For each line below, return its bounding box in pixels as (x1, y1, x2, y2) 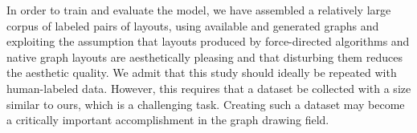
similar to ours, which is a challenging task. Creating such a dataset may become (6, 95, 405, 112)
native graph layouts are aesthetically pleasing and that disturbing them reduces (6, 48, 403, 65)
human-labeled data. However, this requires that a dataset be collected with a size (6, 79, 411, 96)
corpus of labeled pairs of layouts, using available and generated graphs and (6, 17, 379, 34)
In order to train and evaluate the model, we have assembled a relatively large (6, 2, 391, 18)
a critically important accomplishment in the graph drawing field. (6, 111, 329, 128)
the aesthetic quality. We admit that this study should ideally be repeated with (6, 64, 397, 81)
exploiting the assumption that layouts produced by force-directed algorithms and (6, 33, 410, 50)
